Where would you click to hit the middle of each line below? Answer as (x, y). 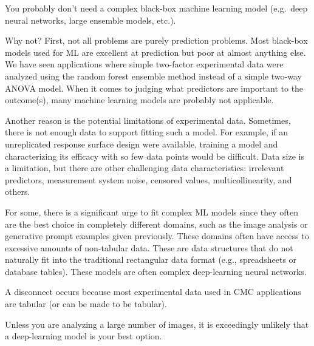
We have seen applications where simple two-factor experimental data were (144, 64)
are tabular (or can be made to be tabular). (86, 304)
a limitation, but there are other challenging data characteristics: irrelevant (145, 168)
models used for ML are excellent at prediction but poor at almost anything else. (155, 52)
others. (18, 192)
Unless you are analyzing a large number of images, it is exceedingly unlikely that (157, 324)
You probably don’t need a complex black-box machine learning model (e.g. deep (156, 8)
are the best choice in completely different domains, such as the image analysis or (156, 224)
